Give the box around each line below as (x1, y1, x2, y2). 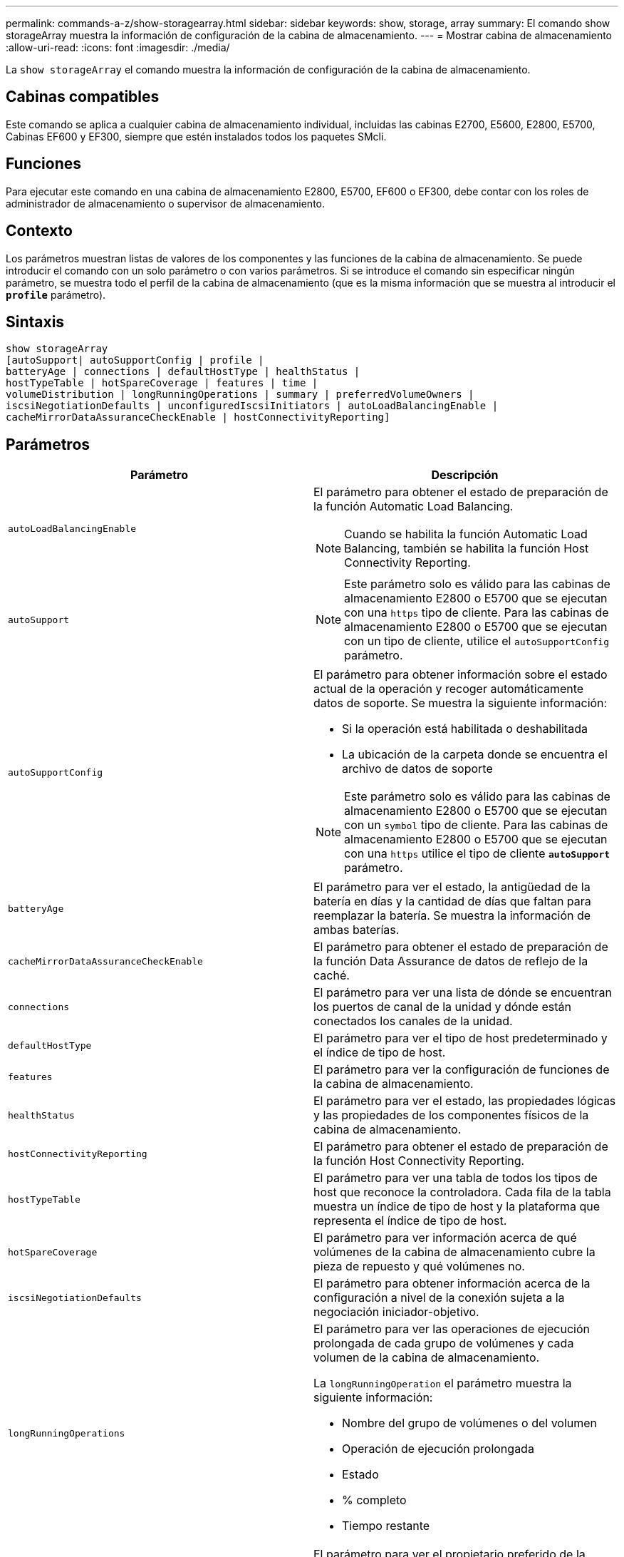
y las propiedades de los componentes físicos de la (313, 1108, 589, 1123)
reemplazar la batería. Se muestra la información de (313, 908, 591, 923)
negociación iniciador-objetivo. (313, 1305, 479, 1320)
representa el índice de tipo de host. (313, 1213, 507, 1228)
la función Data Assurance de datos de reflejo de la (313, 954, 588, 969)
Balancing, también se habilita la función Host (344, 541, 589, 556)
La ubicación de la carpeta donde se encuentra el (342, 747, 608, 762)
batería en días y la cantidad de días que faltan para (313, 894, 591, 909)
